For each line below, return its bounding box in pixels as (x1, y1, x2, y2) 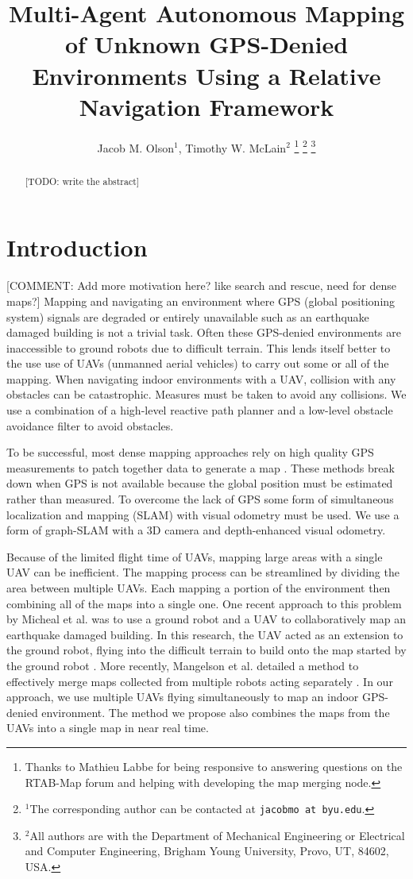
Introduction (6, 231, 148, 264)
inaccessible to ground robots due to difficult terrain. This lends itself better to (6, 339, 391, 356)
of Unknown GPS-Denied (64, 28, 349, 60)
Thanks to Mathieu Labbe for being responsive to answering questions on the (25, 758, 403, 774)
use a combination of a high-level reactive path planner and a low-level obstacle (6, 402, 393, 418)
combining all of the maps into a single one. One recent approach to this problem (6, 595, 402, 611)
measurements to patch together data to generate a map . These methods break (6, 459, 395, 476)
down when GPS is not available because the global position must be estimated (6, 475, 393, 492)
